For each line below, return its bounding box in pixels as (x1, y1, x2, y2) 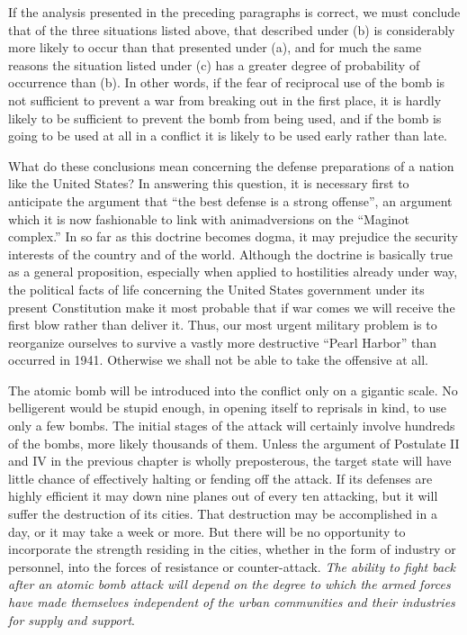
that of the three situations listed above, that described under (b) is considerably (8, 20, 455, 39)
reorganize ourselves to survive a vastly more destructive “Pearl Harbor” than (8, 332, 437, 351)
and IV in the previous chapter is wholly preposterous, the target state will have (8, 451, 452, 470)
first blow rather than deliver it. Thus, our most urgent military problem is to (8, 315, 437, 334)
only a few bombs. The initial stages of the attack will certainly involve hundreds (8, 416, 455, 435)
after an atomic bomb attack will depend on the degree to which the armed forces (8, 575, 451, 594)
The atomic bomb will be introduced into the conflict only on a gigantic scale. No (8, 380, 458, 399)
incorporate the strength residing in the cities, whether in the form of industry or (8, 540, 456, 558)
